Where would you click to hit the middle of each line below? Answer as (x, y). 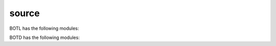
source (25, 13)
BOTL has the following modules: (44, 28)
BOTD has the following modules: (45, 37)
